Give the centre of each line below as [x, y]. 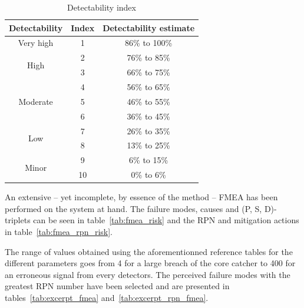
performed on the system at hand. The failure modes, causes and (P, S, [133, 208]
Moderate [36, 101]
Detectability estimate [149, 27]
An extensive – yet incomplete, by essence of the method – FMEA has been [141, 197]
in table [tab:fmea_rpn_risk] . [59, 231]
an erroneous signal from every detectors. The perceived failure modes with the [148, 274]
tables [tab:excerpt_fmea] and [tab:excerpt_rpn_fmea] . [107, 297]
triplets [18, 220]
